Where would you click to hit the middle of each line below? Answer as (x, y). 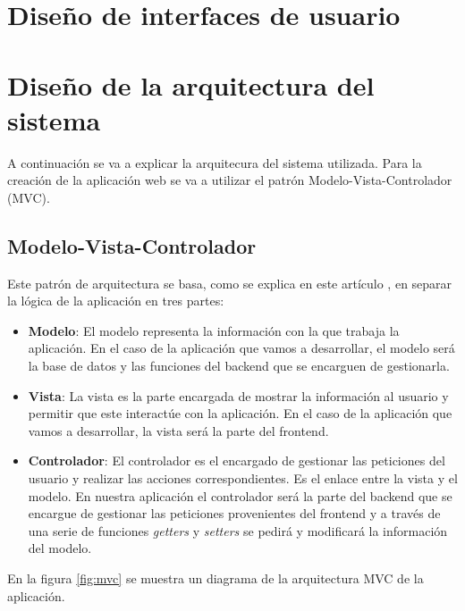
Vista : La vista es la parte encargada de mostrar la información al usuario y (238, 395)
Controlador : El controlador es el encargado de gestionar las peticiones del (237, 460)
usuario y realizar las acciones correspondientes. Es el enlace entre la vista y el (243, 478)
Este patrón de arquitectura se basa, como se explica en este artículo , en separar (230, 283)
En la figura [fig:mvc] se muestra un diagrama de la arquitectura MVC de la (216, 578)
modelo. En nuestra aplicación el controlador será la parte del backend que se (240, 495)
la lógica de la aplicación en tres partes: (116, 301)
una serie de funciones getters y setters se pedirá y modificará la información (238, 530)
